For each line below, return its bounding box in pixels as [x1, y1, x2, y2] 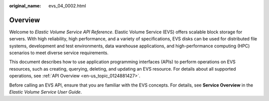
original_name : [9, 3, 41, 8]
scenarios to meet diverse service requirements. [9, 50, 109, 56]
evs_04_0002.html [48, 3, 87, 8]
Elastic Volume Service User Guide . [9, 89, 82, 95]
